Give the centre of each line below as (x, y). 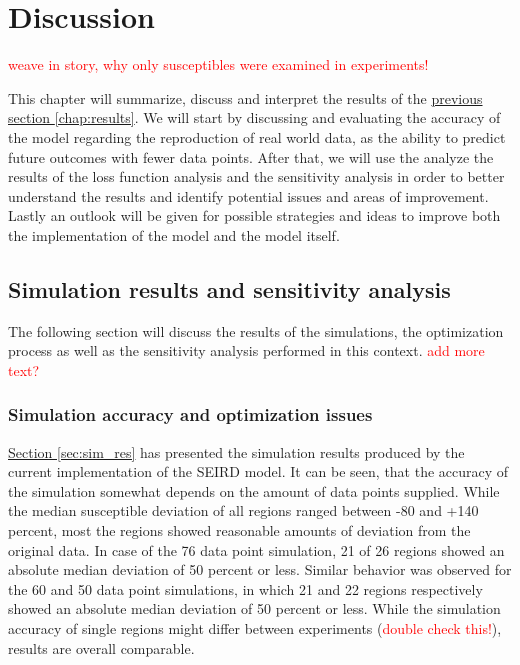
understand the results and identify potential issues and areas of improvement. (248, 195)
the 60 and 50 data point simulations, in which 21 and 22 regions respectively (245, 588)
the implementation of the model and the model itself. (174, 234)
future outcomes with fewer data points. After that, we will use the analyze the (251, 156)
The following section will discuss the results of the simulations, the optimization (256, 330)
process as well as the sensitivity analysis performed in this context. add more (246, 350)
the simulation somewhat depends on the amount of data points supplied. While (254, 490)
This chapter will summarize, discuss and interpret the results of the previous (245, 97)
